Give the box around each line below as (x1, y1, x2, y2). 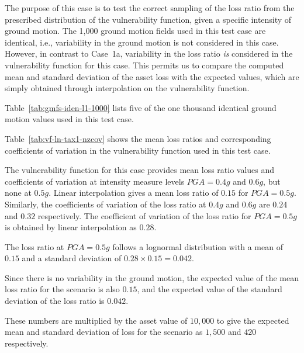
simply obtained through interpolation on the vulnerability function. (5, 82, 250, 94)
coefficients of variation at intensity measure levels (5, 175, 185, 187)
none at (5, 186, 32, 199)
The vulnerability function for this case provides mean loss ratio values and (5, 164, 275, 176)
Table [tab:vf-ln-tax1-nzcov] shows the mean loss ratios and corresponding (5, 132, 271, 144)
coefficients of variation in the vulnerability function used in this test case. (5, 144, 271, 156)
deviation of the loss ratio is (5, 295, 105, 307)
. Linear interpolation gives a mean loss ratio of (49, 186, 219, 199)
